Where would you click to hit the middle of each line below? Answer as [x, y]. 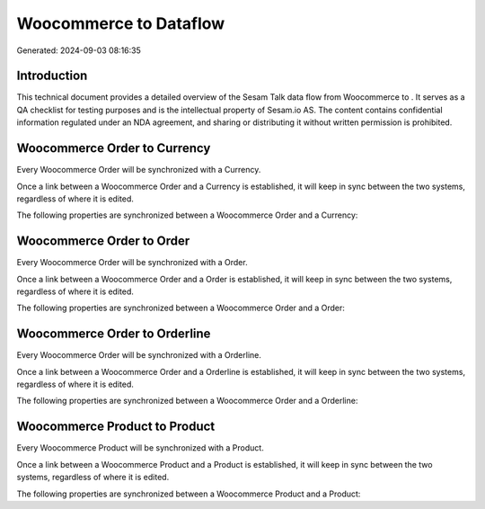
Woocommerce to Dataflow [121, 23]
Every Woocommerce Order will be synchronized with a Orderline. [139, 355]
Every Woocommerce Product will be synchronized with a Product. [140, 448]
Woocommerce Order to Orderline [114, 334]
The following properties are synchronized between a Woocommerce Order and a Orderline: [187, 401]
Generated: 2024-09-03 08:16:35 [79, 50]
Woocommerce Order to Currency [114, 148]
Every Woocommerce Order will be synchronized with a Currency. [139, 170]
